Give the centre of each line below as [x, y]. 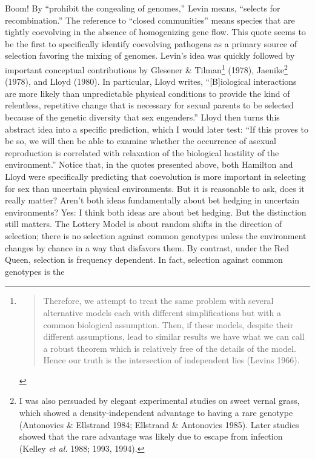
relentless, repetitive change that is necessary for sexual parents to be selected [149, 105]
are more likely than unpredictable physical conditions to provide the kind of [148, 93]
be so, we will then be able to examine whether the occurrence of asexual [141, 141]
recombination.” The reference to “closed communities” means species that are [150, 20]
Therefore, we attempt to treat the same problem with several [158, 301]
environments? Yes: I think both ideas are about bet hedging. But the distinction [156, 212]
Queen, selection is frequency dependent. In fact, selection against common [144, 259]
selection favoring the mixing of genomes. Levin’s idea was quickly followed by [150, 55]
